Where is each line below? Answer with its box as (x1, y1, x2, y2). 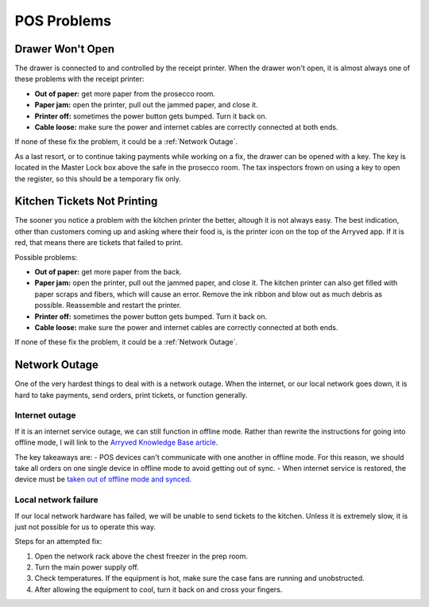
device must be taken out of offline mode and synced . (14, 474, 192, 484)
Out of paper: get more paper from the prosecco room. (34, 88, 216, 99)
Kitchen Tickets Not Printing (14, 195, 158, 208)
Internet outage (14, 410, 76, 421)
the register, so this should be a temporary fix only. (14, 173, 182, 183)
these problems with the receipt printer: (14, 74, 145, 84)
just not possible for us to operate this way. (14, 522, 157, 531)
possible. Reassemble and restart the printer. (34, 301, 182, 310)
